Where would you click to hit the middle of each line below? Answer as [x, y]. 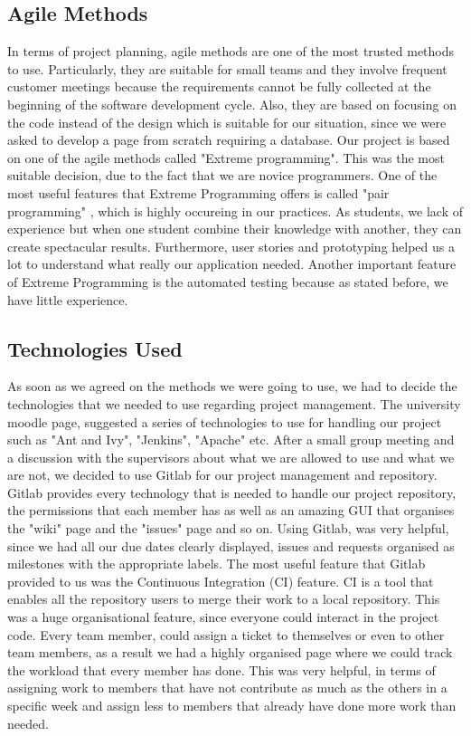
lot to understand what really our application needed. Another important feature [232, 264]
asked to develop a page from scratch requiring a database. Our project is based [229, 140]
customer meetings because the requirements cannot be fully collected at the [219, 86]
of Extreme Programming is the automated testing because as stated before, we [228, 281]
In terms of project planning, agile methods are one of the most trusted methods [231, 51]
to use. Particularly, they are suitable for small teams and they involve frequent [227, 68]
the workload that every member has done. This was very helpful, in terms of [221, 669]
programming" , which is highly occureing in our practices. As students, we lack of [235, 210]
